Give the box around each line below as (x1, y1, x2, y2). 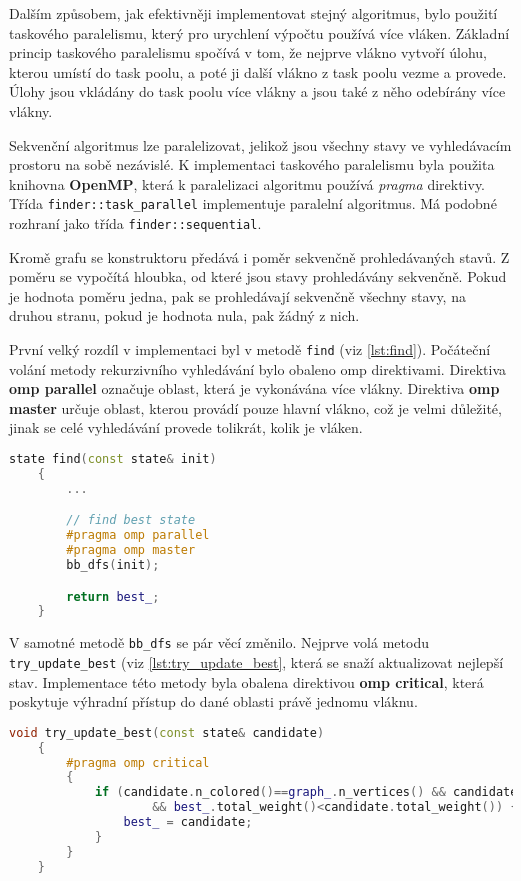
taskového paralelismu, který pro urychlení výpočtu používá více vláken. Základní (9, 22, 510, 43)
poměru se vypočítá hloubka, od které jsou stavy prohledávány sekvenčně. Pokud (9, 266, 507, 287)
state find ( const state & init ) (9, 452, 217, 467)
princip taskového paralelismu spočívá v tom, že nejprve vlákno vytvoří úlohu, (9, 42, 487, 63)
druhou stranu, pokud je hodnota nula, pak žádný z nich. (9, 305, 360, 326)
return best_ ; (66, 589, 160, 604)
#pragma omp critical (66, 755, 210, 770)
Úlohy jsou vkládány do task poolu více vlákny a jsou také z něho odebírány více (9, 81, 506, 102)
